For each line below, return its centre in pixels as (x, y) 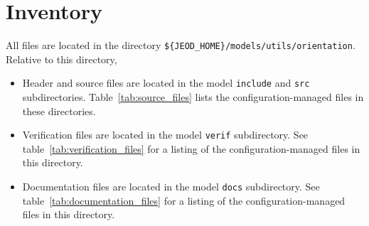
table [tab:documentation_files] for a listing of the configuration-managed (184, 200)
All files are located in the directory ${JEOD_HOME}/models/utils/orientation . (181, 45)
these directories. (59, 111)
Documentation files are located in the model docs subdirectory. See (171, 187)
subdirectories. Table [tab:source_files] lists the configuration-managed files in (193, 97)
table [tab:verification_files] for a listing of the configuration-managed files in (191, 148)
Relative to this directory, (61, 59)
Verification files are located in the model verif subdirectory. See (165, 135)
